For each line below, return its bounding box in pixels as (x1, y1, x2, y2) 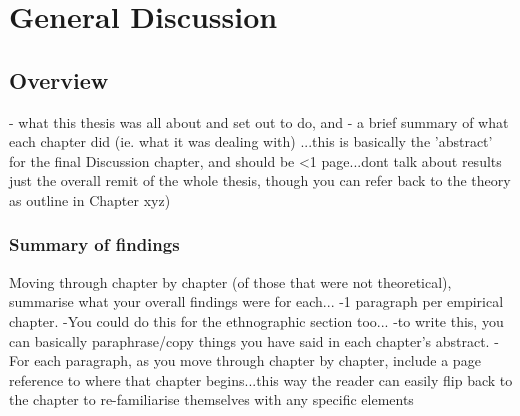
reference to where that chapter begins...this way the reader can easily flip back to (9, 369, 513, 390)
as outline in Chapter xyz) (9, 189, 171, 210)
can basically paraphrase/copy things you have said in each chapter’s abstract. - (9, 330, 499, 351)
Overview (9, 64, 109, 95)
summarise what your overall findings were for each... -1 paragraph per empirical (9, 291, 504, 312)
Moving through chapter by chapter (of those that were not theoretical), (9, 271, 452, 292)
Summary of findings (9, 232, 180, 257)
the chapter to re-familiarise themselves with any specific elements (9, 389, 414, 410)
